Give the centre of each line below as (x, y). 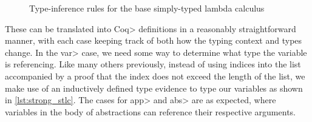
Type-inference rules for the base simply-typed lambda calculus (147, 8)
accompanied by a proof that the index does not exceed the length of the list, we (155, 76)
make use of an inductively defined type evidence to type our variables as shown (154, 88)
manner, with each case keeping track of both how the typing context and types (154, 40)
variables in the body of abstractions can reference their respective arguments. (150, 111)
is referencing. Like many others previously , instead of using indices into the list (153, 64)
